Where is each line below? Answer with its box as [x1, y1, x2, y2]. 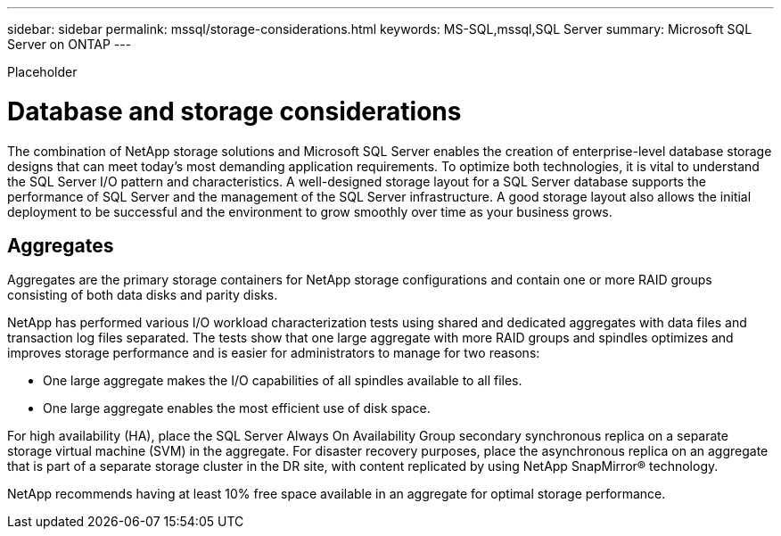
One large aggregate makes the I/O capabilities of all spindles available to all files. [43, 373, 522, 389]
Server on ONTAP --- [7, 37, 132, 52]
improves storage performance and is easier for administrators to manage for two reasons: [7, 345, 540, 361]
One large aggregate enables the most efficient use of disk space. [43, 400, 431, 416]
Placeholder [7, 64, 78, 79]
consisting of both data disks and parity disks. [7, 287, 278, 303]
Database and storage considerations [7, 95, 462, 127]
